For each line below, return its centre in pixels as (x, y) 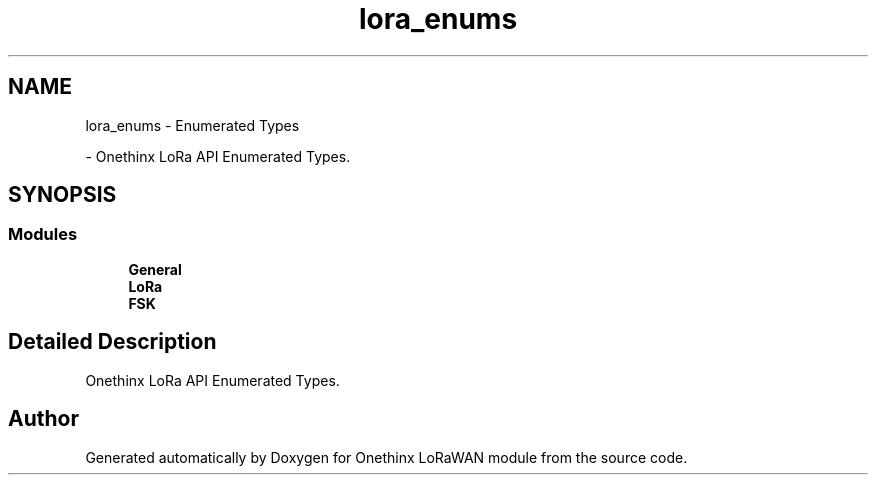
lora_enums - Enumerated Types (192, 125)
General (155, 269)
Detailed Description (112, 342)
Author (43, 419)
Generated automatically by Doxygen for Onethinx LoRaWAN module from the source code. (386, 457)
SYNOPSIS (62, 195)
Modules (43, 234)
